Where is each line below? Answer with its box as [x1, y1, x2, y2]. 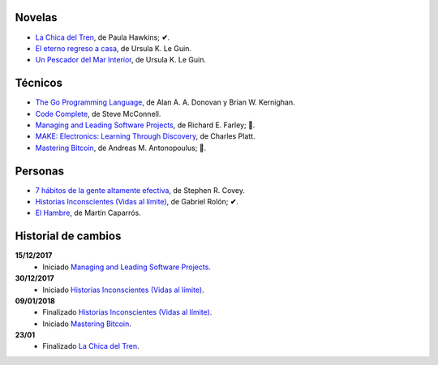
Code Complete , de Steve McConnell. [35, 109, 161, 118]
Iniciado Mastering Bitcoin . [42, 319, 131, 328]
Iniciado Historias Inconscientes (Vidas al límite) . [42, 285, 204, 294]
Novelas [15, 11, 58, 24]
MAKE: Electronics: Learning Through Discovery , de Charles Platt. [35, 131, 255, 141]
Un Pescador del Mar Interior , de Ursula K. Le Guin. [35, 55, 207, 65]
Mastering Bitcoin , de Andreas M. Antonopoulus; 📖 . [35, 143, 207, 152]
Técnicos [15, 76, 63, 90]
